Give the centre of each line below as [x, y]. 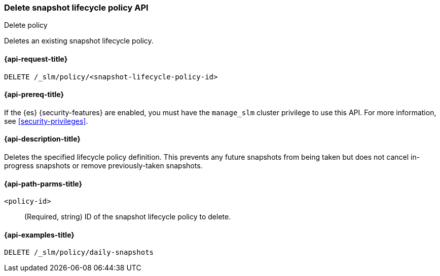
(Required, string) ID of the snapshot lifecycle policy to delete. [128, 217]
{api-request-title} [36, 59]
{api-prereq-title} [34, 95]
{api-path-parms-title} [43, 183]
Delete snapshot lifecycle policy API [76, 8]
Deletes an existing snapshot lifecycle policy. [79, 41]
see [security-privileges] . [46, 121]
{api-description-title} [42, 139]
